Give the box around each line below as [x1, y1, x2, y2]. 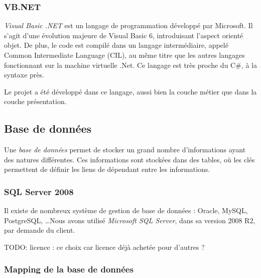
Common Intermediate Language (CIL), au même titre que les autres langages [4, 50, 245, 60]
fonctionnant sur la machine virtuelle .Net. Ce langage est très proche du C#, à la [4, 59, 257, 70]
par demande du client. [4, 225, 75, 235]
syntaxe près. [4, 69, 44, 80]
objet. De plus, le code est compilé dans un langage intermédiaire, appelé [4, 40, 228, 50]
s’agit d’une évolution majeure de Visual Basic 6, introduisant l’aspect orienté [4, 30, 243, 40]
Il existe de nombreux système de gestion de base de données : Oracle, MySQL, [4, 205, 248, 216]
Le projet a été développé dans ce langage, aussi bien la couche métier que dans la [4, 86, 257, 97]
